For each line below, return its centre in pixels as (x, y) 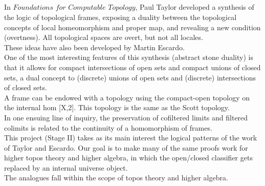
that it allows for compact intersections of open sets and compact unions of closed (132, 67)
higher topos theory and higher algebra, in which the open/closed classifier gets (128, 158)
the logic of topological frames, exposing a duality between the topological (120, 17)
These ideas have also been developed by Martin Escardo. (94, 47)
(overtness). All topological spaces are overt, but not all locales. (104, 37)
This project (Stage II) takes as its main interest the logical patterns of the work (131, 138)
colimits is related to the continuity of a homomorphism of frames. (108, 127)
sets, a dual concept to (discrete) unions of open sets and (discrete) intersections (130, 77)
